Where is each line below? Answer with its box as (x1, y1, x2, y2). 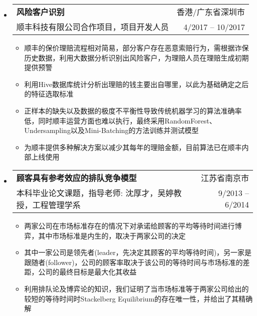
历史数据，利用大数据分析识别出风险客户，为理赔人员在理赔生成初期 (24, 52, 249, 62)
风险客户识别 (16, 6, 65, 17)
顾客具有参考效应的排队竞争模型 (16, 171, 137, 183)
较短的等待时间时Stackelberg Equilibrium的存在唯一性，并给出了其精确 (24, 293, 253, 303)
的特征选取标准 (24, 88, 74, 99)
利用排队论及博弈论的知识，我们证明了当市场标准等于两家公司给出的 (24, 283, 249, 293)
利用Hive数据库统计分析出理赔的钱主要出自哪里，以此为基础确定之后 (24, 78, 249, 89)
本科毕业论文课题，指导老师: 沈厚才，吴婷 (16, 186, 174, 198)
